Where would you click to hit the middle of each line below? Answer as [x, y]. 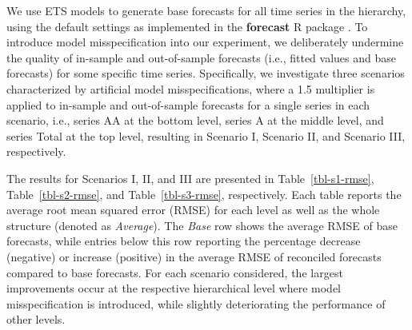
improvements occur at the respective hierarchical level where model [174, 288]
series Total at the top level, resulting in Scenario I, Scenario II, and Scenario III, [206, 135]
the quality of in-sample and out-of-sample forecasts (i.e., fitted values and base [201, 57]
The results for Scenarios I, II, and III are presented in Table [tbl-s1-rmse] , [190, 178]
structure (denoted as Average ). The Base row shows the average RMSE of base [202, 225]
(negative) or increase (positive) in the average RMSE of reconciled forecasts [194, 256]
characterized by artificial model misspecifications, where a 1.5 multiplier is [191, 88]
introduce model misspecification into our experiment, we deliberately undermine [205, 42]
